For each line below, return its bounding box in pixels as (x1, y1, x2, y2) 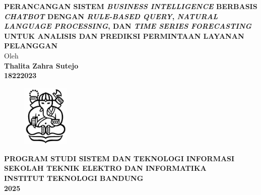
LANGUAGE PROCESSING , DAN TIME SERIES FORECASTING (4, 21, 252, 31)
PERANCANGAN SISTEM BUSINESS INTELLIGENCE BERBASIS (4, 1, 257, 11)
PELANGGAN (4, 40, 58, 51)
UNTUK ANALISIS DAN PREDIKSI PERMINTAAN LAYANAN (4, 30, 244, 41)
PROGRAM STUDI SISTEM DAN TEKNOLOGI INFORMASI (4, 153, 235, 163)
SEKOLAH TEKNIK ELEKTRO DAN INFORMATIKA (4, 163, 207, 173)
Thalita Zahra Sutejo (4, 60, 79, 71)
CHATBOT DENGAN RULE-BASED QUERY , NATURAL (4, 11, 218, 21)
